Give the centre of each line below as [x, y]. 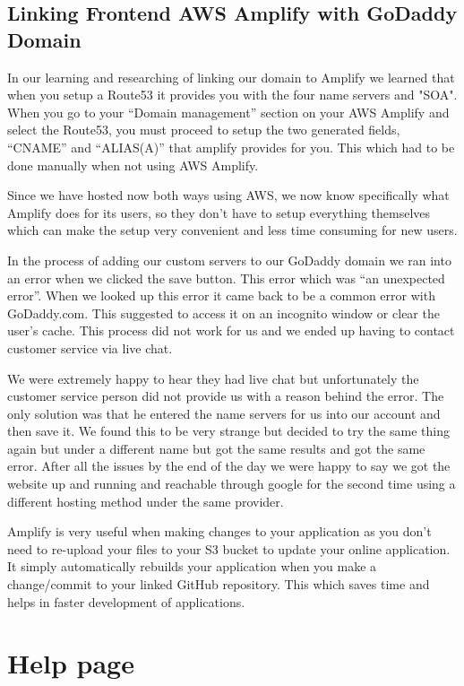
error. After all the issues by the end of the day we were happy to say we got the [229, 466]
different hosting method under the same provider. [146, 501]
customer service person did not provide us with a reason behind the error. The [226, 396]
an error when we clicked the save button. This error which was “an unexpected [226, 278]
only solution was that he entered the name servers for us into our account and [224, 413]
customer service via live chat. [90, 347]
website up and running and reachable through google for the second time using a [232, 484]
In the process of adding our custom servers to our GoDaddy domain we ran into [229, 260]
